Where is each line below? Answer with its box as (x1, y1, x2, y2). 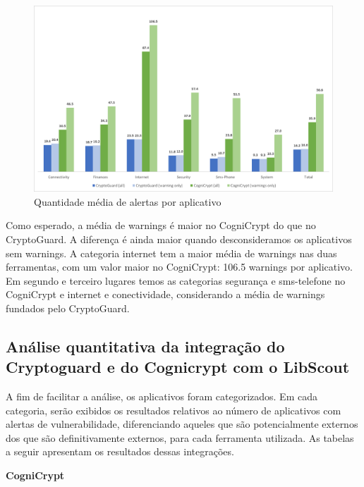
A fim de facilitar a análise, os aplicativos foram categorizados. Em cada (6, 389, 317, 404)
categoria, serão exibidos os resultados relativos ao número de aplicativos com (6, 402, 341, 417)
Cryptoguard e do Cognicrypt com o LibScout (6, 356, 350, 378)
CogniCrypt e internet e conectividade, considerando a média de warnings (6, 287, 325, 302)
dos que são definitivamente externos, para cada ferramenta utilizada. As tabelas (6, 430, 354, 445)
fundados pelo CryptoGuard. (6, 300, 130, 315)
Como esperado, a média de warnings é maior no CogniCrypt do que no (6, 218, 316, 233)
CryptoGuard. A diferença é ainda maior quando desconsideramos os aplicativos (6, 231, 352, 246)
